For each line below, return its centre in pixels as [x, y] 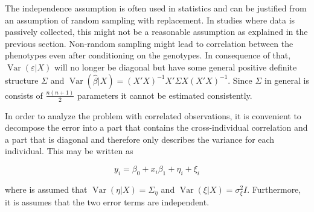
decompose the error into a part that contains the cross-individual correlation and [156, 127]
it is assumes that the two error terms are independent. [107, 202]
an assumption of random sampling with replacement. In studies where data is [150, 20]
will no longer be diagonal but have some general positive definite [175, 67]
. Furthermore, [274, 189]
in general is [287, 80]
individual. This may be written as [69, 151]
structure [22, 80]
